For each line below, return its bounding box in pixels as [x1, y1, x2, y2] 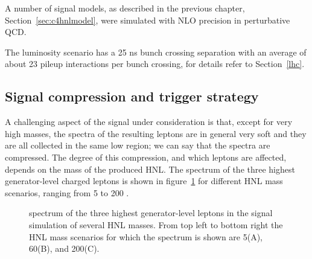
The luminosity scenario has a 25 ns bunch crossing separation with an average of [5, 45, 307, 58]
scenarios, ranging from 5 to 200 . [5, 186, 129, 199]
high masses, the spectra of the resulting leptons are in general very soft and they [5, 127, 307, 139]
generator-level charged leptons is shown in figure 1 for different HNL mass [5, 174, 283, 187]
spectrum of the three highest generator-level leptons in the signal [29, 206, 273, 219]
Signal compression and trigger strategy [5, 87, 259, 106]
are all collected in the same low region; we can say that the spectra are [5, 139, 270, 152]
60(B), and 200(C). [29, 242, 100, 255]
